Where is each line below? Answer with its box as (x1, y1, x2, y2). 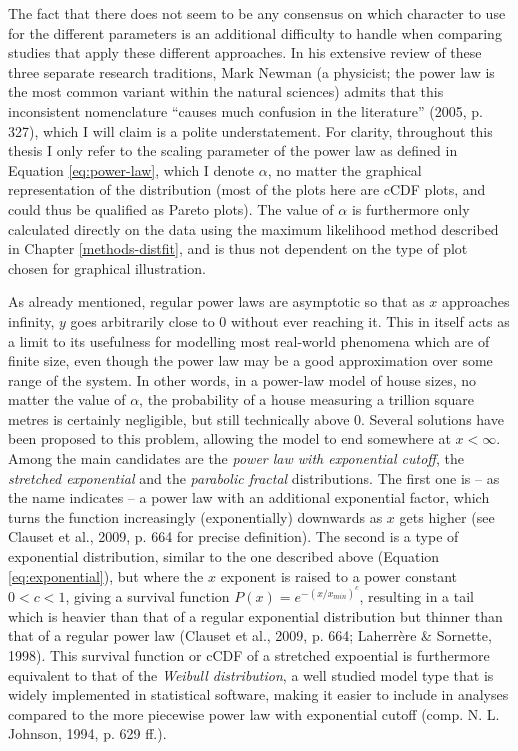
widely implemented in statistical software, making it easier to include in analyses (8, 684, 509, 705)
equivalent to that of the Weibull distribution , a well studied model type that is (8, 664, 494, 685)
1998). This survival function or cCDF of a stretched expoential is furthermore (8, 645, 490, 666)
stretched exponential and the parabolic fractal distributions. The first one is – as (8, 467, 500, 488)
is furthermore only (351, 198, 470, 219)
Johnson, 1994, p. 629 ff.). (8, 723, 167, 744)
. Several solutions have (361, 408, 504, 429)
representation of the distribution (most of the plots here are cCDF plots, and (8, 179, 486, 200)
